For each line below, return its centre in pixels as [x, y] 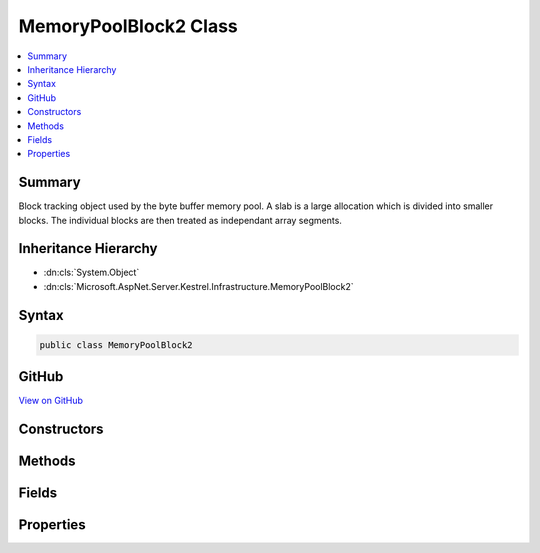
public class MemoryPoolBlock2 [116, 344]
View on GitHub [51, 401]
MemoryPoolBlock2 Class [128, 26]
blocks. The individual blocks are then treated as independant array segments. [180, 220]
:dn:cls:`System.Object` [91, 272]
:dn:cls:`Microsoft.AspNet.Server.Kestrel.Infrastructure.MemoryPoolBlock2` [198, 286]
